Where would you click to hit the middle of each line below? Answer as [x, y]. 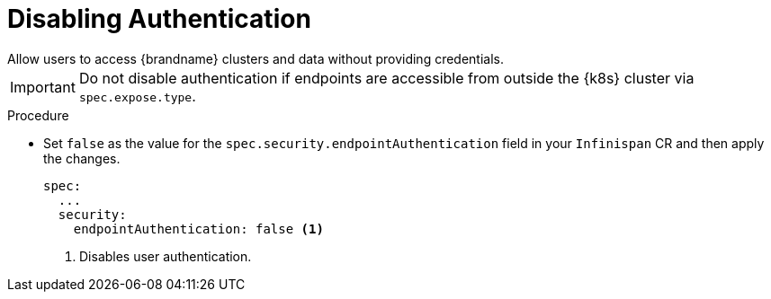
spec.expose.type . [137, 96]
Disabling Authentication [159, 19]
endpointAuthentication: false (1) [198, 229]
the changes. [82, 158]
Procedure [38, 115]
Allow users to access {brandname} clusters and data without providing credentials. [256, 58]
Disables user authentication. [166, 256]
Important [43, 87]
